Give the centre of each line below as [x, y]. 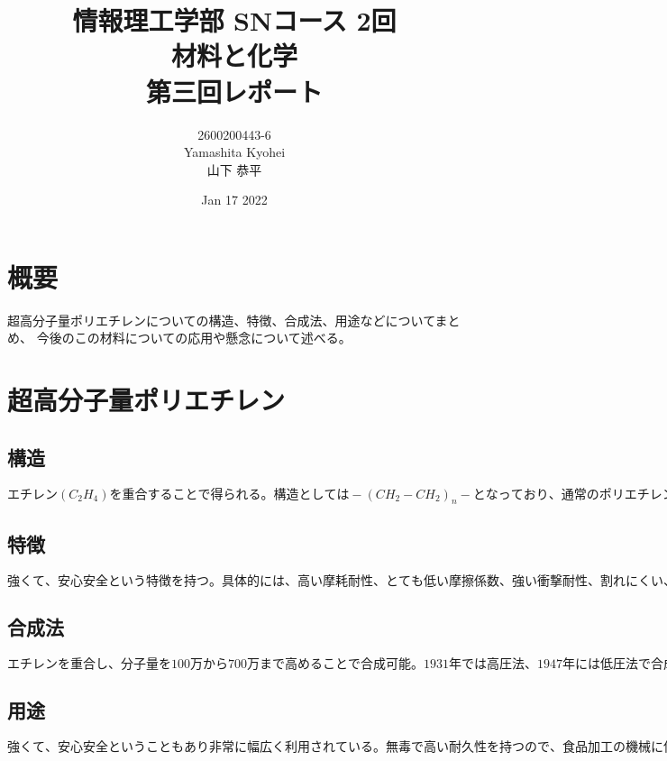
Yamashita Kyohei [234, 152]
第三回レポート [234, 91]
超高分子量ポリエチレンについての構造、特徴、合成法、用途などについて [221, 320]
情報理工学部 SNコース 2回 [234, 20]
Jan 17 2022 [234, 200]
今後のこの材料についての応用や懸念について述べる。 [194, 338]
